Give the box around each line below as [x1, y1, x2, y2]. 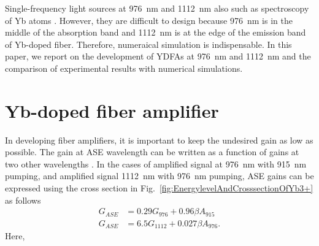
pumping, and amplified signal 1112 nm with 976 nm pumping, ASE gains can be [5, 169, 314, 182]
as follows [5, 193, 41, 206]
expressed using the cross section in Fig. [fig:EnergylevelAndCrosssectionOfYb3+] [5, 182, 313, 194]
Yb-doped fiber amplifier [5, 98, 219, 123]
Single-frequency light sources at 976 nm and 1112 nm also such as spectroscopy [5, 2, 309, 14]
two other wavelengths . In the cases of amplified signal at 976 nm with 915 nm [5, 157, 307, 170]
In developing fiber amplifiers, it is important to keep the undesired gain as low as [5, 133, 313, 146]
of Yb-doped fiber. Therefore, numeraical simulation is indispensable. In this [5, 37, 292, 50]
